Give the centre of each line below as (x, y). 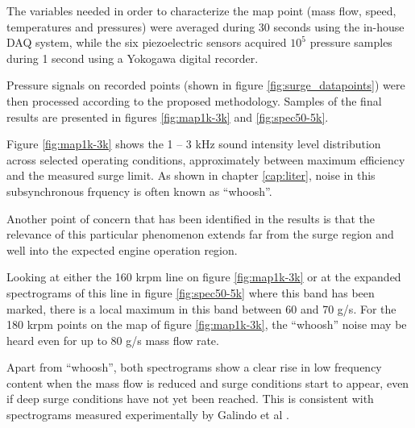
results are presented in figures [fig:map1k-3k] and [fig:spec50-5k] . (168, 116)
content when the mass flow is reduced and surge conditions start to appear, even (208, 382)
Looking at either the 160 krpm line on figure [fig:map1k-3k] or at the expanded (204, 277)
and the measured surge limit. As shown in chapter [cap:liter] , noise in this (191, 175)
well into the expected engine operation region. (122, 249)
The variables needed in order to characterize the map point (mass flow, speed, (201, 10)
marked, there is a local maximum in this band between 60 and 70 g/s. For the (201, 308)
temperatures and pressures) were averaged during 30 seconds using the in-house (205, 26)
